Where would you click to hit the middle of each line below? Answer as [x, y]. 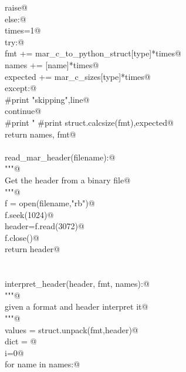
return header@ [33, 249]
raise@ [16, 7]
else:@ [16, 19]
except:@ [21, 88]
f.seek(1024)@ [29, 214]
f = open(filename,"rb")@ [50, 203]
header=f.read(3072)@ [45, 226]
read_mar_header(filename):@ [60, 157]
